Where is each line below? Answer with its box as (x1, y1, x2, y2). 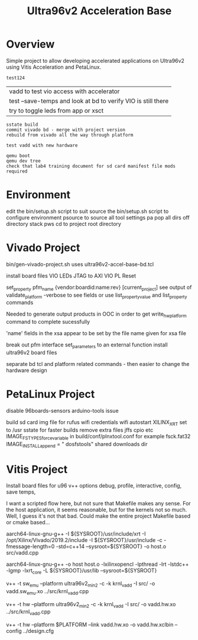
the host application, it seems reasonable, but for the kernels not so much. (6, 506, 187, 514)
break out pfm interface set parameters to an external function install (6, 341, 168, 349)
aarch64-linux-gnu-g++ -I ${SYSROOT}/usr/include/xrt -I (6, 530, 146, 537)
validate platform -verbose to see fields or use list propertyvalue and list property (6, 291, 187, 300)
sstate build (6, 122, 38, 128)
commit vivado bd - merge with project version (6, 126, 126, 133)
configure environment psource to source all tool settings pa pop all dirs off (6, 214, 190, 221)
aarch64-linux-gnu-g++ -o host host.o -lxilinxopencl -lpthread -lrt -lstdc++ (6, 561, 189, 568)
